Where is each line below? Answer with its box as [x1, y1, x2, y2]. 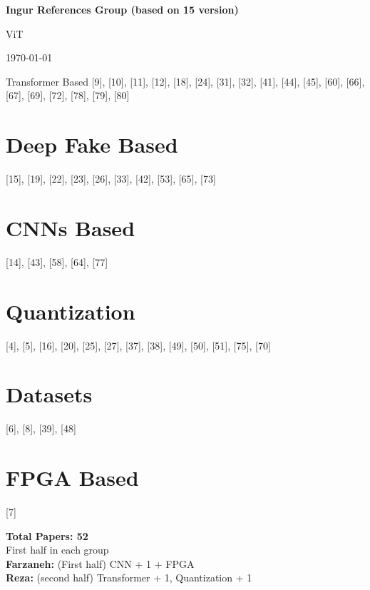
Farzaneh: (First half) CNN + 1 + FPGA [6, 556, 195, 571]
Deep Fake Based [6, 130, 178, 159]
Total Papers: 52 [6, 528, 88, 543]
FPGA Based [6, 463, 139, 492]
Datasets [6, 380, 93, 409]
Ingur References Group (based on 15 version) [6, 2, 239, 16]
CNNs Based [6, 213, 135, 242]
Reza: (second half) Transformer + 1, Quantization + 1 [6, 570, 252, 585]
